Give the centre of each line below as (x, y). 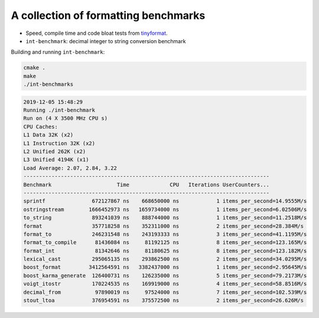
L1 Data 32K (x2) (48, 135)
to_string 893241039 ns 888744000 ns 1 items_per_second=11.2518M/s (165, 218)
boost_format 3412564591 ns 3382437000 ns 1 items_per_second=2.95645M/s (165, 267)
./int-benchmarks (48, 85)
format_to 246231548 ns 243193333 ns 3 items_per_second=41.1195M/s (165, 234)
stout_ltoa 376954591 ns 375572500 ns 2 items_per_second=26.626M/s (164, 301)
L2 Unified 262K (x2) (55, 152)
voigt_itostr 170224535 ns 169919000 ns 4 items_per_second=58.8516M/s (165, 284)
